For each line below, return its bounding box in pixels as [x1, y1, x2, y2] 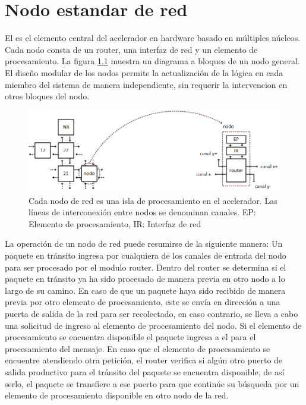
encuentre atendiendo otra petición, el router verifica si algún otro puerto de [5, 354, 283, 366]
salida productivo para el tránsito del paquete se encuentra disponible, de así [5, 366, 285, 378]
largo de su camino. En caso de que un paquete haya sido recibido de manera [5, 284, 286, 296]
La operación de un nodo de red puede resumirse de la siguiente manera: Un [5, 237, 283, 250]
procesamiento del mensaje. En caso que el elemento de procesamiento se [5, 342, 270, 354]
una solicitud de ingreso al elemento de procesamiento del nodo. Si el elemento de [5, 319, 302, 331]
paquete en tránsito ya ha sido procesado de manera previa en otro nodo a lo [5, 272, 285, 285]
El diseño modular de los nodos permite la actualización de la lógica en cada [5, 66, 283, 79]
